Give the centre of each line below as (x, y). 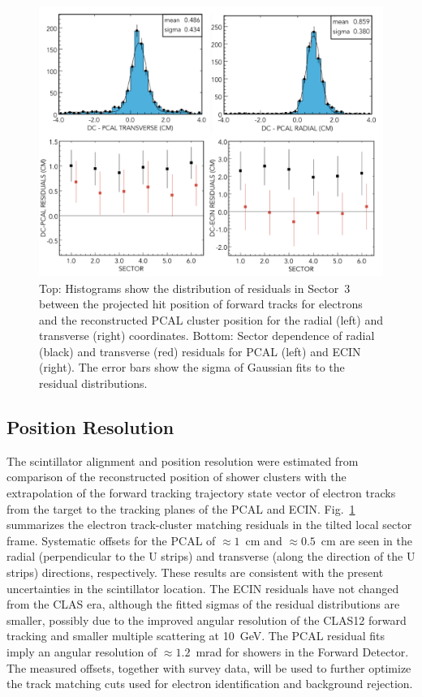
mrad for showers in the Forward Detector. (302, 651)
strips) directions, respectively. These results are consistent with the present (195, 572)
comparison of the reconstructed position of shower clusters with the (177, 477)
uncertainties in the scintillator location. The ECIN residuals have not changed (203, 588)
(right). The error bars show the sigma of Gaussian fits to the (192, 367)
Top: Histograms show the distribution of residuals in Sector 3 (195, 288)
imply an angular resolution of (82, 651)
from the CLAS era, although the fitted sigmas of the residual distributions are (203, 604)
